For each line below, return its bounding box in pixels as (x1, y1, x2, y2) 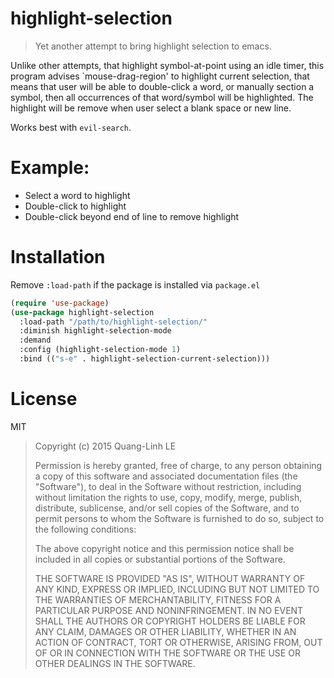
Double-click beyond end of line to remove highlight (24, 210, 240, 222)
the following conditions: (34, 523, 137, 535)
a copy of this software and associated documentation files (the (34, 470, 298, 482)
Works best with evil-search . (10, 121, 132, 133)
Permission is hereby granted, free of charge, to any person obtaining (34, 459, 323, 471)
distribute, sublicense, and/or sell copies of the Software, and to (34, 502, 300, 514)
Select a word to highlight (24, 189, 131, 201)
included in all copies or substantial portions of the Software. (34, 553, 286, 565)
